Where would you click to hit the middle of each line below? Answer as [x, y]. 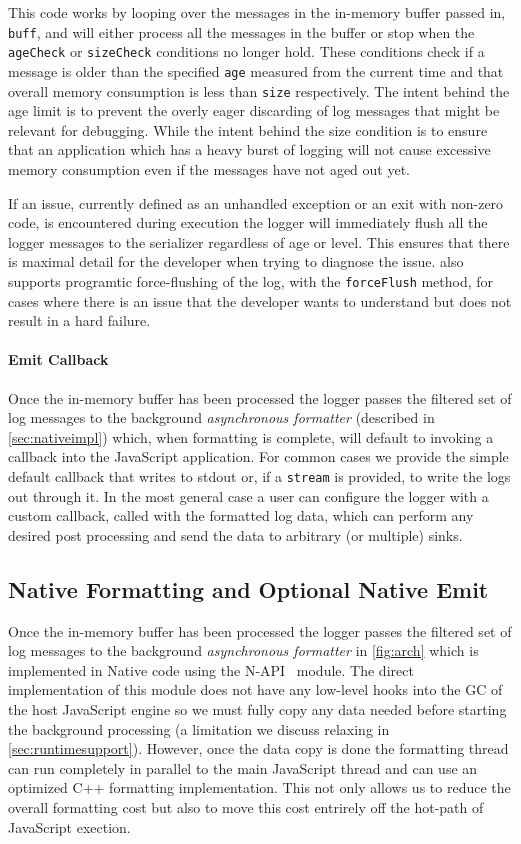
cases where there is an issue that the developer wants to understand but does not [260, 300]
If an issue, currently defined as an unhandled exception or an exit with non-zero [256, 202]
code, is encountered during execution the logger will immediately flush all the [248, 222]
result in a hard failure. [79, 320]
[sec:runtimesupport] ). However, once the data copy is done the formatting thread [258, 748]
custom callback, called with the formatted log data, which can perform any [241, 515]
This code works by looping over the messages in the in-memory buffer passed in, [257, 12]
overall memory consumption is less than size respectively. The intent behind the [259, 90]
